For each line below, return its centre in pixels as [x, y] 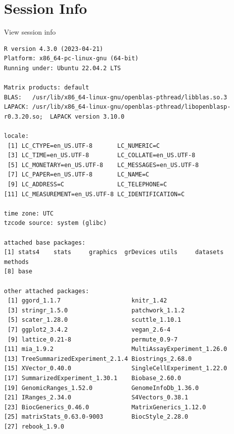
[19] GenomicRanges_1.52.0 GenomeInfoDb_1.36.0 [101, 388]
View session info [30, 32]
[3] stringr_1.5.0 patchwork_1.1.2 [96, 310]
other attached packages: [47, 291]
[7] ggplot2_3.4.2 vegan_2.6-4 [89, 329]
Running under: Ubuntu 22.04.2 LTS [63, 68]
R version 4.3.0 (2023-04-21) [54, 49]
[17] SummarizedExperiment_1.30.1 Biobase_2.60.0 [93, 378]
